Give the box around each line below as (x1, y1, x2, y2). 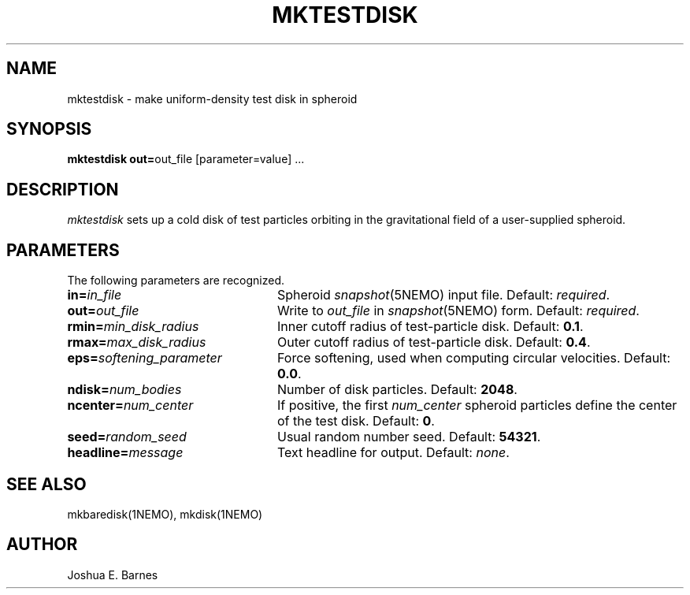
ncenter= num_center (67, 397, 194, 414)
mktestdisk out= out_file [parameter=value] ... (67, 152, 305, 166)
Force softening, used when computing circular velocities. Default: (276, 350, 671, 366)
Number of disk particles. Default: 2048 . (276, 381, 517, 398)
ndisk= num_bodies (67, 381, 182, 398)
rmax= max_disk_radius (67, 334, 206, 351)
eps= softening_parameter (67, 350, 222, 366)
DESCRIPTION (6, 179, 119, 199)
